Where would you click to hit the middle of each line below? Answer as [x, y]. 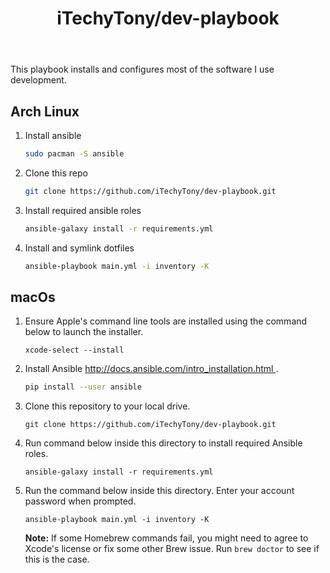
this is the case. [57, 559]
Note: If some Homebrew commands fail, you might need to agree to [166, 538]
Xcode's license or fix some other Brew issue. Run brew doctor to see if [172, 549]
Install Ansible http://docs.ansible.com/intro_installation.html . [151, 369]
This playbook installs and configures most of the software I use [142, 69]
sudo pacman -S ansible [74, 154]
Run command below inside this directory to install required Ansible [163, 443]
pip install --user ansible [83, 387]
